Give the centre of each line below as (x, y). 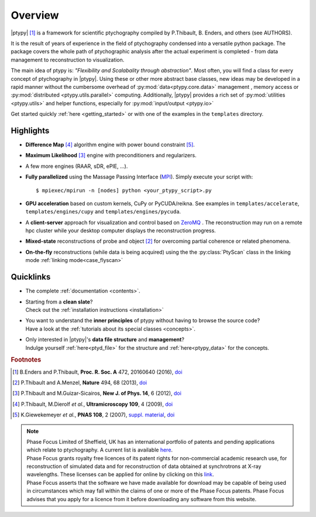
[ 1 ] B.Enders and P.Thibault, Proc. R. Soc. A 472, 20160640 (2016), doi (97, 372)
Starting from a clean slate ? (59, 302)
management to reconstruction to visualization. (68, 60)
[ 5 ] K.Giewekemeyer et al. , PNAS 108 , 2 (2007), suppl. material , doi (94, 415)
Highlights (30, 131)
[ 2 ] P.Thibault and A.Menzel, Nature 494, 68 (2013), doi (80, 382)
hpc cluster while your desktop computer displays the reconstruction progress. (121, 230)
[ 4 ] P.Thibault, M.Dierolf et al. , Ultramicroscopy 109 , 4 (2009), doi (93, 404)
